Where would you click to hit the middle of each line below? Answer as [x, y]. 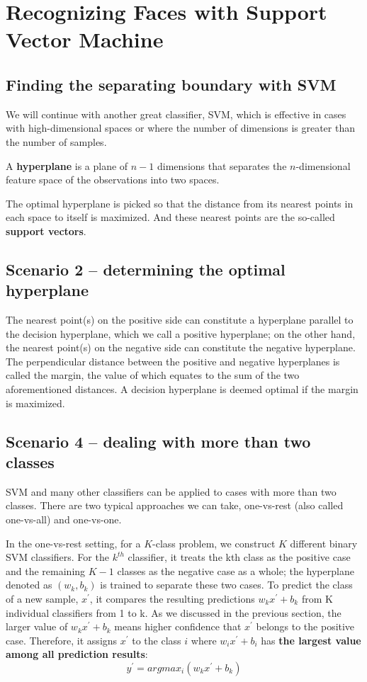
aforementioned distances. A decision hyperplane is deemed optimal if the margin [182, 389]
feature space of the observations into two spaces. [113, 180]
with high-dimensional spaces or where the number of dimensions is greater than [180, 128]
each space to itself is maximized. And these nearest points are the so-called [170, 217]
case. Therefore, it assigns [62, 640]
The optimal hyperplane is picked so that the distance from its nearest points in [180, 203]
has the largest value [311, 640]
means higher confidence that [178, 626]
